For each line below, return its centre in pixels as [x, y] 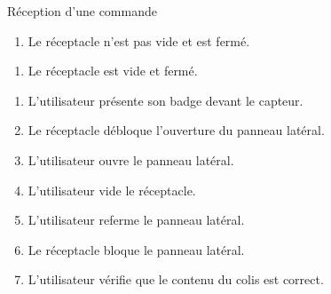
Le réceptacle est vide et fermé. [113, 71]
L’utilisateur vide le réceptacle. [112, 190]
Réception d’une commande [82, 11]
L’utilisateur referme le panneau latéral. [136, 220]
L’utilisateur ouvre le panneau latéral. [131, 159]
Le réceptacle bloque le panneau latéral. [136, 249]
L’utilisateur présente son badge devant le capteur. [165, 100]
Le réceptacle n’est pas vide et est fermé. [139, 40]
